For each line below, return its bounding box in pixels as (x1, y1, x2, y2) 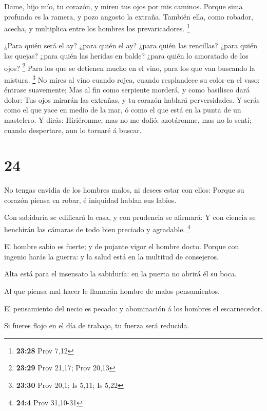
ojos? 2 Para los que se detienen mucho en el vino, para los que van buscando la (4, 61, 255, 73)
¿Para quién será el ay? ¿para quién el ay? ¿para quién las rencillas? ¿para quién (4, 40, 257, 51)
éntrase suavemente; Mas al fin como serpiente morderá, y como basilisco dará (4, 84, 250, 95)
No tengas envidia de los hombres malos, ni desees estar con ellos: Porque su (4, 184, 244, 195)
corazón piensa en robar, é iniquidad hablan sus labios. (4, 194, 177, 205)
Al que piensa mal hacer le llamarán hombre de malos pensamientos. (4, 286, 220, 296)
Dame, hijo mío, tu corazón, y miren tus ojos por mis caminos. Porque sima (4, 1, 243, 11)
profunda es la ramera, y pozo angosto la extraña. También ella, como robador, (4, 11, 253, 22)
